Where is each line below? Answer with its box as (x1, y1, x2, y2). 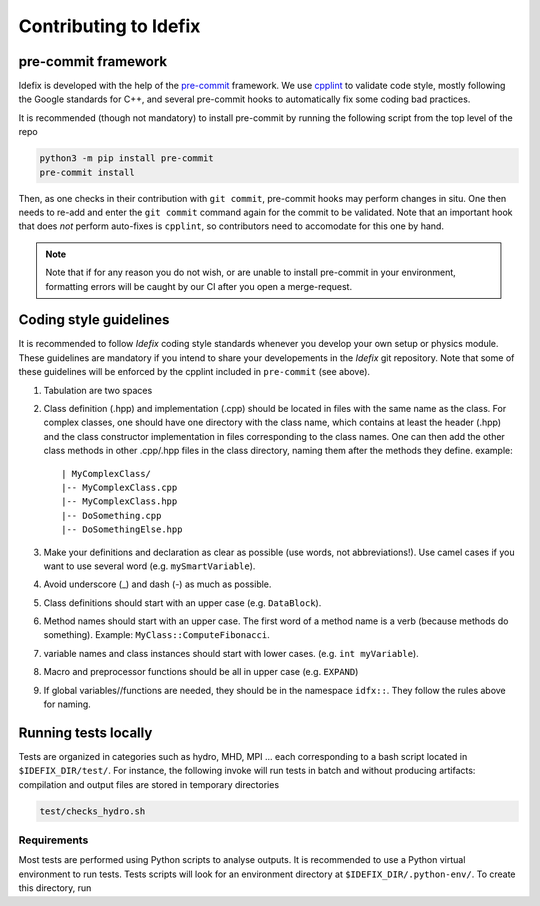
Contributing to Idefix (18, 15, 201, 37)
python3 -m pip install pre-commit (39, 153, 214, 164)
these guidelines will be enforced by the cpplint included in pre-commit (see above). (18, 366, 370, 378)
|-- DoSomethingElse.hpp (61, 524, 183, 535)
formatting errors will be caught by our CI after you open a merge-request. (45, 280, 353, 292)
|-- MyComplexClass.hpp (61, 496, 178, 507)
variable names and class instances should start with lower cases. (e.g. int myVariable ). (43, 647, 419, 659)
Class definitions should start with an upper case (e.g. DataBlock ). (43, 596, 322, 609)
